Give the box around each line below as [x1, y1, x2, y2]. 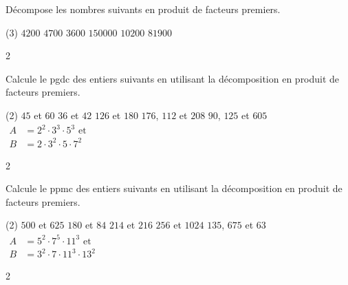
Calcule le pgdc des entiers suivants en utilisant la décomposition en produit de [6, 71, 340, 85]
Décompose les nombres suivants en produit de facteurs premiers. [6, 2, 281, 16]
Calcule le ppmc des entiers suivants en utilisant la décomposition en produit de [6, 181, 342, 196]
